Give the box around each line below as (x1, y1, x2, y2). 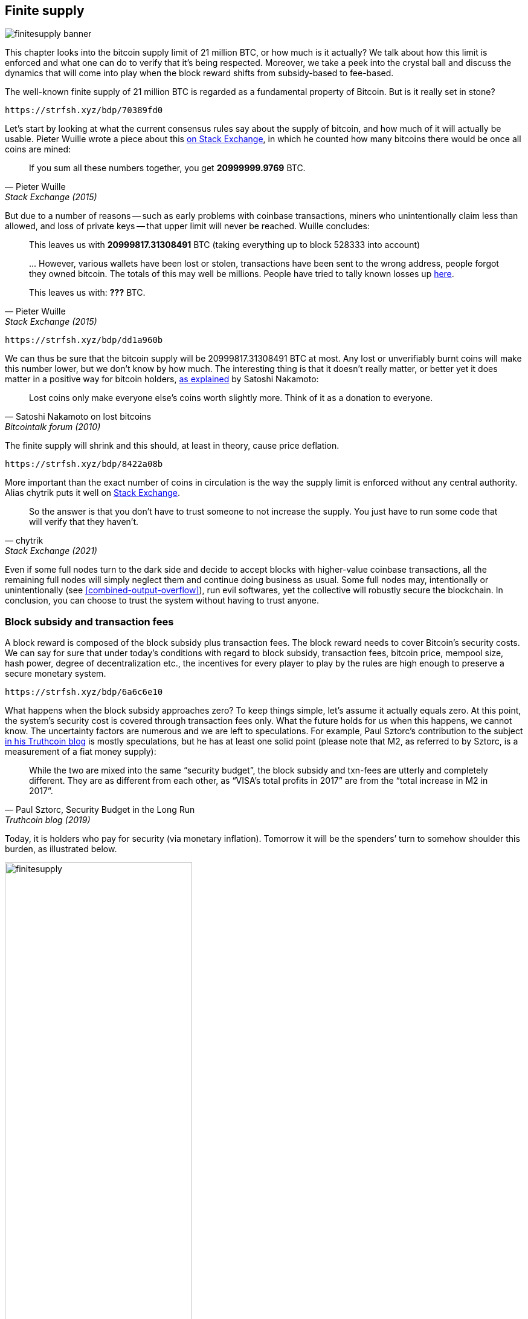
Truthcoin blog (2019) (5, 815, 91, 826)
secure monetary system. (5, 668, 106, 679)
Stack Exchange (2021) (5, 546, 97, 556)
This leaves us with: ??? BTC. (29, 287, 146, 298)
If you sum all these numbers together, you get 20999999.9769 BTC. (29, 163, 306, 174)
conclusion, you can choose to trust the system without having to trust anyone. (5, 595, 320, 606)
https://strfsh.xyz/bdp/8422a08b (5, 459, 163, 469)
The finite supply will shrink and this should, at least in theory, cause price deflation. (5, 440, 340, 451)
